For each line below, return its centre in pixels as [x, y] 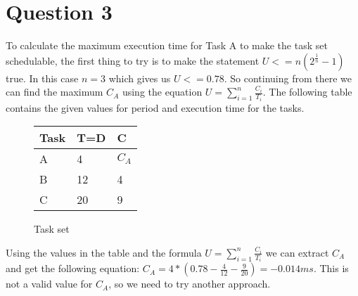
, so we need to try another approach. [190, 284]
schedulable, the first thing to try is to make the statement [133, 60]
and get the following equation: [73, 268]
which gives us [140, 78]
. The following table [307, 92]
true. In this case [42, 78]
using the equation [162, 92]
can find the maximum [55, 92]
